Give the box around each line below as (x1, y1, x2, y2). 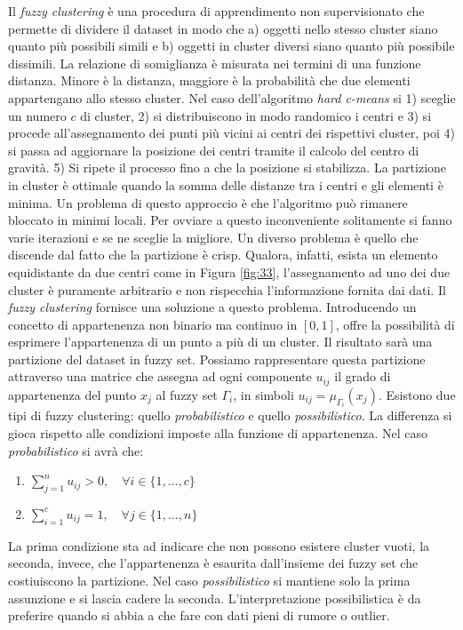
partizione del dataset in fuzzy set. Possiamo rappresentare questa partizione (8, 349, 426, 368)
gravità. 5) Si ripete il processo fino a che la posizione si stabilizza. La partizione (8, 158, 447, 177)
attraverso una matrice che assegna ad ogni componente (8, 367, 312, 386)
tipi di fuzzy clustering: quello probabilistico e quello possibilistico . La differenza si (8, 406, 452, 425)
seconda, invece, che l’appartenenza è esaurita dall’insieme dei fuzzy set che (8, 554, 419, 572)
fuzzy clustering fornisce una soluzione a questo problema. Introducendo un (8, 298, 417, 316)
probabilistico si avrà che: (8, 441, 144, 459)
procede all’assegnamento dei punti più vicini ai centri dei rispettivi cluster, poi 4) (8, 124, 455, 142)
